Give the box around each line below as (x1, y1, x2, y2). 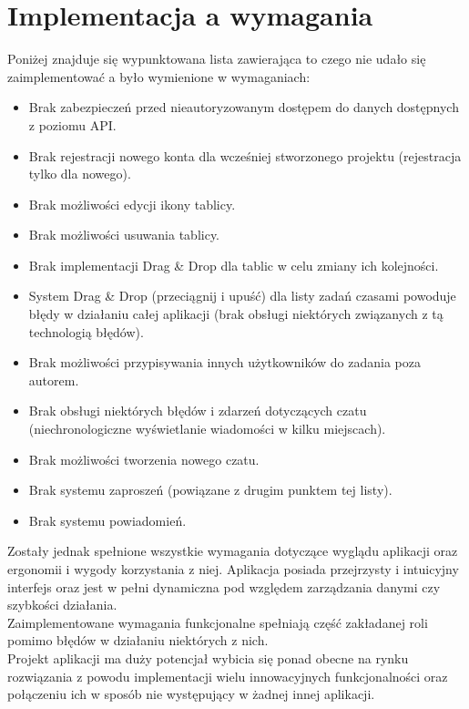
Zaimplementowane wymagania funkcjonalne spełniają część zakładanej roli (7, 612, 428, 632)
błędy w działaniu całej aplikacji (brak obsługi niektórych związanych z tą (28, 304, 444, 324)
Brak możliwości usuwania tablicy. (28, 225, 220, 244)
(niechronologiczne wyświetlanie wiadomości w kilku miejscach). (28, 419, 386, 438)
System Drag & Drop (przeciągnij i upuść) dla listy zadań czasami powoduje (28, 286, 456, 305)
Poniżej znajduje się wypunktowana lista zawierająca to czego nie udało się (7, 49, 426, 68)
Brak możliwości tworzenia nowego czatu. (28, 449, 260, 468)
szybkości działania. (7, 595, 117, 614)
